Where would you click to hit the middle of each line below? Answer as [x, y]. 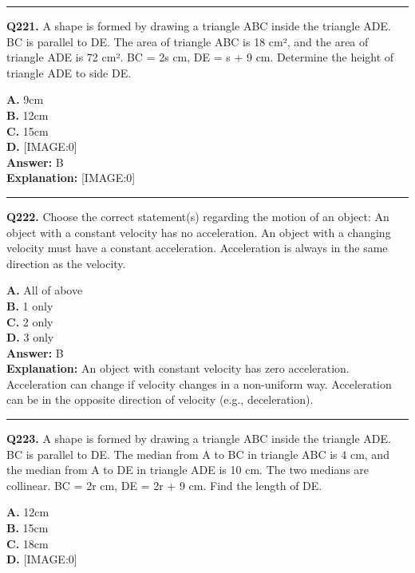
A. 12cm [28, 512]
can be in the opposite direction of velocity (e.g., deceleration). [160, 399]
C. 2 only [30, 321]
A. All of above [45, 290]
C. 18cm [28, 543]
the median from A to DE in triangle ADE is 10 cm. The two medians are [188, 470]
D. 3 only [30, 337]
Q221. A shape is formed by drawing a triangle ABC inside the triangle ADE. [199, 26]
